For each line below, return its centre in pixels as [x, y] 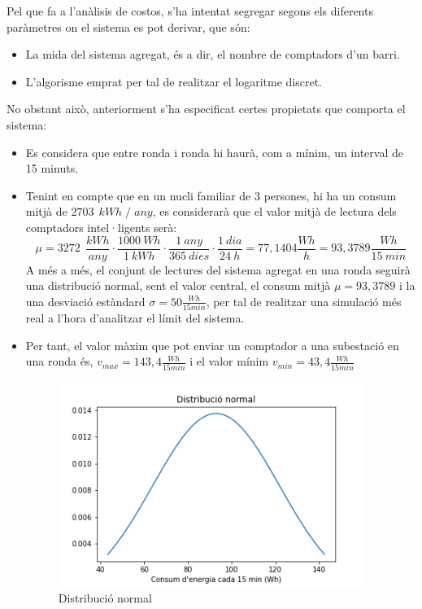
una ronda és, [59, 361]
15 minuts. [52, 168]
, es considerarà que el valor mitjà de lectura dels [274, 211]
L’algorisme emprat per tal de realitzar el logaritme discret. [174, 81]
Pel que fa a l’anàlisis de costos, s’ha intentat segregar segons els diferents [190, 11]
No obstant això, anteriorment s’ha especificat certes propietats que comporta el [206, 109]
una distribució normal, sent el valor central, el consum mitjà [178, 285]
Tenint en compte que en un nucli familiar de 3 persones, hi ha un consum [211, 195]
